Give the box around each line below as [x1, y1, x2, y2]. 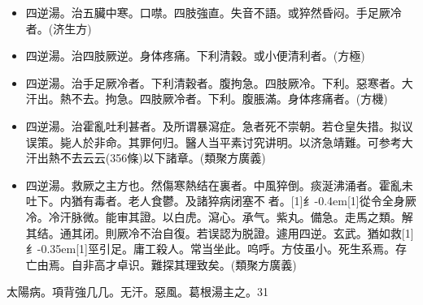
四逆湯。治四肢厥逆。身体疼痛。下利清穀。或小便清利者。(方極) [25, 47, 365, 64]
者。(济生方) [25, 19, 92, 37]
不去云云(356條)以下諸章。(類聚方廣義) [59, 149, 266, 166]
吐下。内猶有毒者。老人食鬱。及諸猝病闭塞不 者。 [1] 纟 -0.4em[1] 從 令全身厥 [25, 192, 416, 209]
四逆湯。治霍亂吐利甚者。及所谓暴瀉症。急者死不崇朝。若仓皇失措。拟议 [25, 117, 413, 134]
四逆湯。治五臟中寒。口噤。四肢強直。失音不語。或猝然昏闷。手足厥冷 [25, 4, 402, 20]
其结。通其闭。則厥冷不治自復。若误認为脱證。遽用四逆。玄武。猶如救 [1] [25, 224, 414, 241]
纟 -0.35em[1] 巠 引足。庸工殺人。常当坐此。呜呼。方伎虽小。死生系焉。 [25, 240, 396, 257]
